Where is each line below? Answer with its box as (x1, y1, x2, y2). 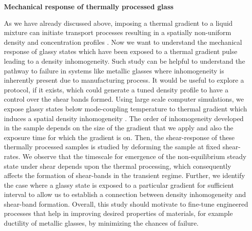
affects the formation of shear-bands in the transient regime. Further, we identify (4, 170, 245, 180)
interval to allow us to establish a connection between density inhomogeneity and (4, 189, 246, 199)
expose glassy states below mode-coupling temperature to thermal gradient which (4, 103, 247, 113)
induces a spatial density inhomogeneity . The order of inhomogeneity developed (4, 113, 244, 123)
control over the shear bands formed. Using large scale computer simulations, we (4, 94, 244, 104)
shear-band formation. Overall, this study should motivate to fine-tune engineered (4, 198, 249, 209)
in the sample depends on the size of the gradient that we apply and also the (4, 123, 233, 133)
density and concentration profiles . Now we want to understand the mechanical (4, 36, 242, 47)
